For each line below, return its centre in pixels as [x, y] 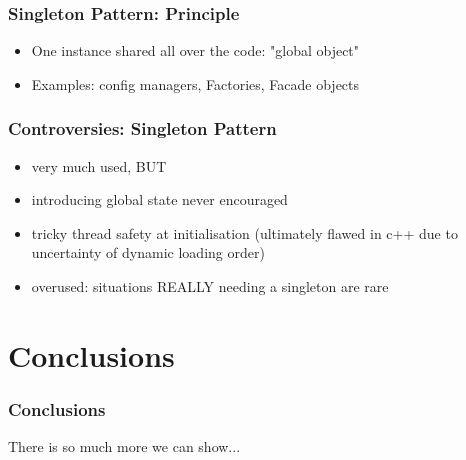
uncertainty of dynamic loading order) [148, 252]
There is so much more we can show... [124, 446]
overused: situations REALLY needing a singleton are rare [210, 286]
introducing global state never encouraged [159, 199]
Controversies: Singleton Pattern [142, 128]
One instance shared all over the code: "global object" [195, 50]
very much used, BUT [99, 165]
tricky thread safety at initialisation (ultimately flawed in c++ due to [244, 232]
